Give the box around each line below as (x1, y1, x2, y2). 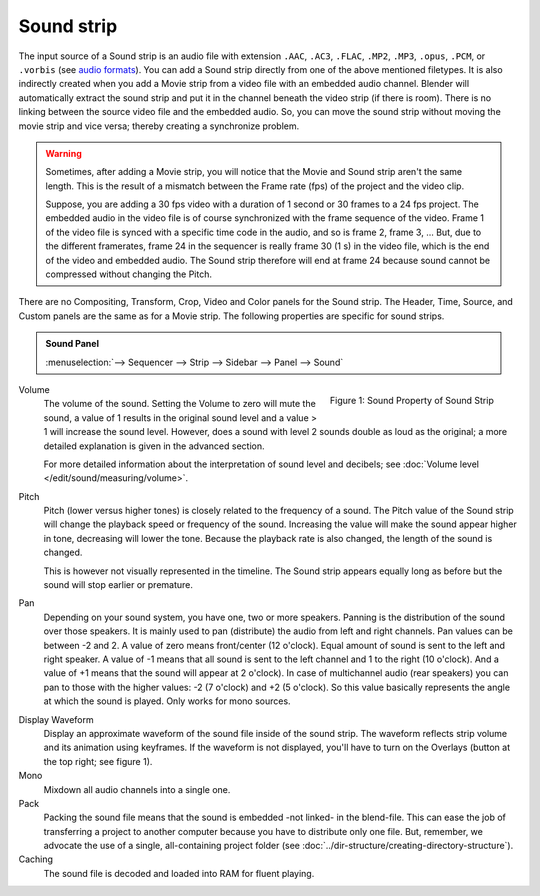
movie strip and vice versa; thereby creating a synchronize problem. (18, 120, 300, 132)
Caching (18, 853, 54, 865)
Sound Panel (45, 338, 100, 350)
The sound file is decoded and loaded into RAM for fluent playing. (43, 867, 315, 879)
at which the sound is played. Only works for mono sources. (43, 695, 291, 707)
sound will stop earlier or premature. (43, 579, 194, 591)
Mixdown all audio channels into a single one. (43, 783, 231, 795)
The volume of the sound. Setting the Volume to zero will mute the (43, 398, 317, 410)
